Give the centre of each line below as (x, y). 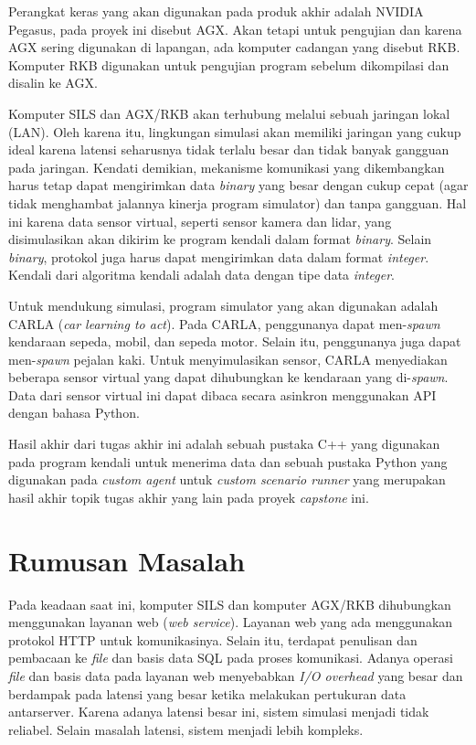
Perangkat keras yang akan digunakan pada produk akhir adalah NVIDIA (216, 11)
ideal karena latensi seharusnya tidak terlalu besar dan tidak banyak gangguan (229, 149)
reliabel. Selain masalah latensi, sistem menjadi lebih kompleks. (186, 729)
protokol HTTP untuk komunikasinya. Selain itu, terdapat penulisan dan (213, 639)
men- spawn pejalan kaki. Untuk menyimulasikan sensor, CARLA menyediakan (228, 359)
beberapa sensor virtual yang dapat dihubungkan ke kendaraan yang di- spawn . (228, 377)
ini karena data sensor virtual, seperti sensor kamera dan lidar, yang (200, 221)
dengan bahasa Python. (74, 413)
